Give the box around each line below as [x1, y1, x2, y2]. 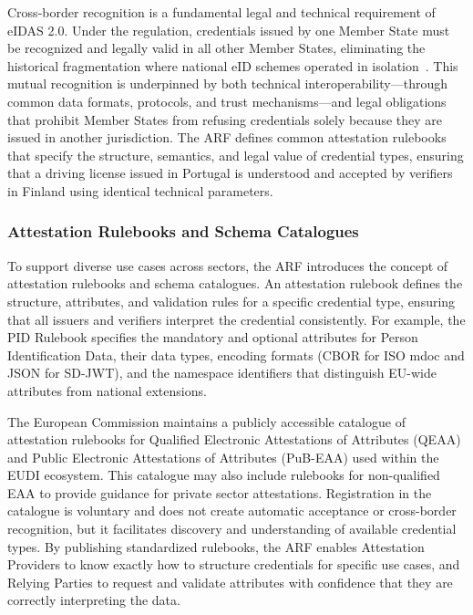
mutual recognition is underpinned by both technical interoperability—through [7, 74, 447, 93]
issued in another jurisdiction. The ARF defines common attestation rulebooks [7, 128, 447, 147]
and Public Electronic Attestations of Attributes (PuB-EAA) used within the [7, 447, 439, 466]
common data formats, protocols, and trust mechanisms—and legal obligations [7, 91, 447, 110]
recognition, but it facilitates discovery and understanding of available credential [7, 519, 457, 538]
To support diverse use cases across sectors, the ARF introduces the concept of [7, 255, 448, 275]
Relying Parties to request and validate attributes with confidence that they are [7, 572, 453, 591]
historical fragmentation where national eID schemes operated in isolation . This [7, 56, 458, 75]
